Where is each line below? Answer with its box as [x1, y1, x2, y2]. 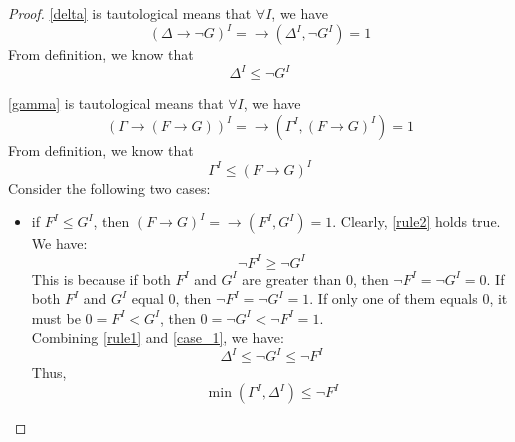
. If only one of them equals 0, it [309, 288, 508, 309]
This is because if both [31, 268, 171, 289]
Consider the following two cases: [8, 177, 211, 198]
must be [31, 307, 81, 328]
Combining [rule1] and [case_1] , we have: [31, 327, 284, 348]
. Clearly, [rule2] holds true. [332, 211, 501, 232]
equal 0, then [131, 288, 212, 309]
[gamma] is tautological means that [8, 93, 224, 114]
